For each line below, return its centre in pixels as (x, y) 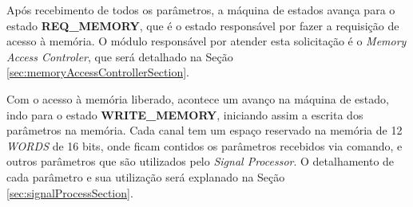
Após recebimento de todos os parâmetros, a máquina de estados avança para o (201, 10)
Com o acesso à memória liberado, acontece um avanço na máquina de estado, (198, 98)
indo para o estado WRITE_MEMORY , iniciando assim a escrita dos (185, 114)
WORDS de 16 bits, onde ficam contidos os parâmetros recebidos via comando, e (205, 145)
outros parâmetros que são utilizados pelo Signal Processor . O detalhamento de (201, 161)
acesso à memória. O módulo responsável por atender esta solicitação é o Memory (206, 41)
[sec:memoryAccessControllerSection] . (98, 72)
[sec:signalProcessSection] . (70, 192)
